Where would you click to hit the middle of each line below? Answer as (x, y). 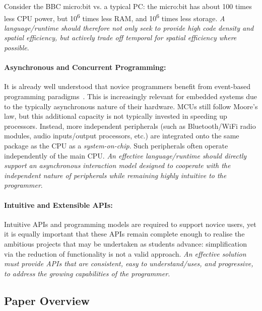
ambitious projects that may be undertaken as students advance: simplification (125, 243)
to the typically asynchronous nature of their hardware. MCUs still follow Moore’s (131, 106)
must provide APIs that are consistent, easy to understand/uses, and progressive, (129, 263)
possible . (17, 48)
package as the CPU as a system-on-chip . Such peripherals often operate (116, 145)
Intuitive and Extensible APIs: (58, 205)
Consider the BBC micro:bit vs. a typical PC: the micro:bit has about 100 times (128, 6)
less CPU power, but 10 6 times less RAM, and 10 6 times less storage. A (115, 17)
